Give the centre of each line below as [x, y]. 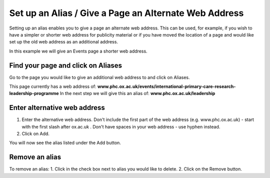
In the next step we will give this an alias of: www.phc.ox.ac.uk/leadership [138, 93]
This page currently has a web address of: [53, 86]
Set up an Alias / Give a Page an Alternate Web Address [126, 13]
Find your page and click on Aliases [66, 65]
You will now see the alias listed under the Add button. [65, 143]
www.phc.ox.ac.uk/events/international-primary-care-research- [166, 86]
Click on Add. [36, 134]
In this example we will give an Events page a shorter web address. [78, 51]
